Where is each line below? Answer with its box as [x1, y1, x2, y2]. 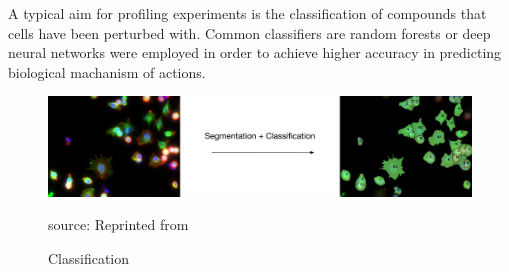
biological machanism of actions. [8, 61, 206, 82]
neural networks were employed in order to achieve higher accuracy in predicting [8, 42, 502, 63]
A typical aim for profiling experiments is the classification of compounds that [8, 3, 487, 23]
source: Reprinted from [48, 214, 189, 235]
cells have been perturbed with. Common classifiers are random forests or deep [8, 22, 491, 43]
